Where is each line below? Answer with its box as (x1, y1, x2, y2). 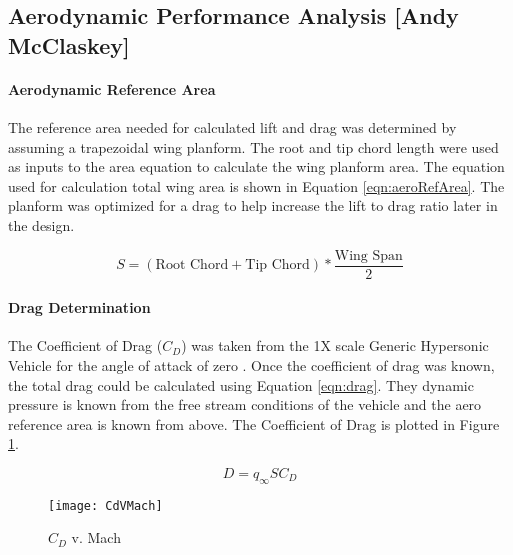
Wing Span (334, 248, 403, 263)
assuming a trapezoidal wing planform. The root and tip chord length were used (8, 136, 499, 157)
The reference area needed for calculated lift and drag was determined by (8, 116, 457, 137)
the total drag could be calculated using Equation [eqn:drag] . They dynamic (8, 374, 474, 395)
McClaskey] (8, 29, 130, 60)
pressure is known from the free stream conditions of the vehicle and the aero (8, 394, 482, 415)
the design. (8, 214, 75, 235)
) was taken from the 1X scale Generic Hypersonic (181, 335, 489, 356)
